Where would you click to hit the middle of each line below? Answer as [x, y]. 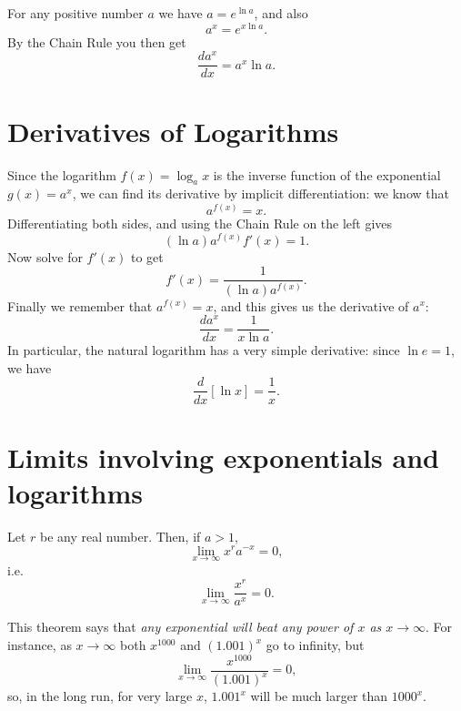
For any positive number [75, 13]
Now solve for [45, 256]
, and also [281, 13]
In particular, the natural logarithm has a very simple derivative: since [204, 350]
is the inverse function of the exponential [327, 174]
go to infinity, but [315, 645]
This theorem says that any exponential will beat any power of [180, 627]
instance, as [40, 645]
